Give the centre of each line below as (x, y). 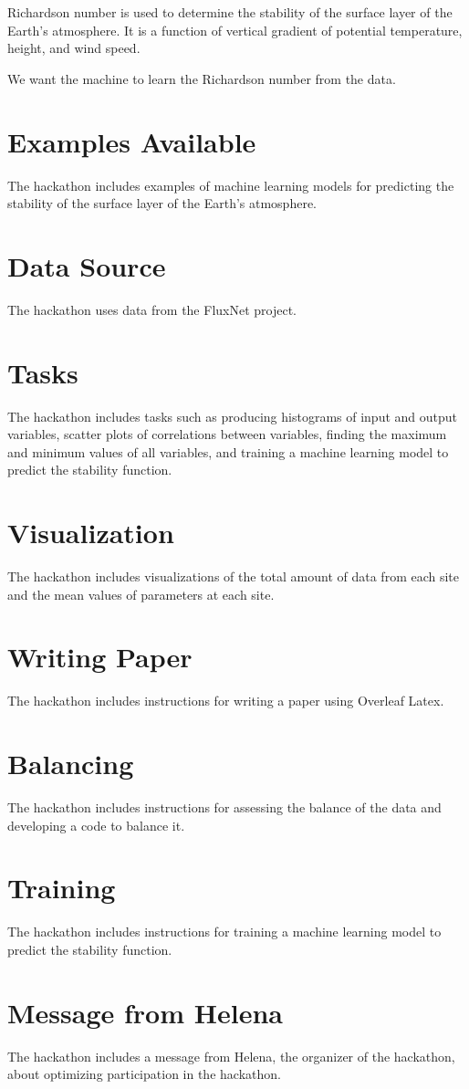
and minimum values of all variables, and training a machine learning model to (228, 451)
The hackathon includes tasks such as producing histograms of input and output (232, 416)
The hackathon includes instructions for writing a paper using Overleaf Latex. (226, 701)
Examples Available (132, 141)
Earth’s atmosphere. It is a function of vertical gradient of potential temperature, (235, 30)
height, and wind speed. (74, 48)
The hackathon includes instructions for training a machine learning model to (224, 932)
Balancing (71, 764)
